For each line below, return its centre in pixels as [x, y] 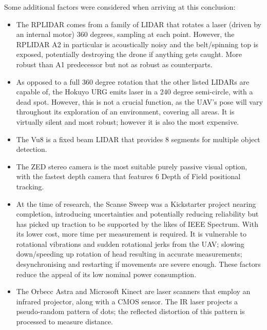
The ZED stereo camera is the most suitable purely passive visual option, [132, 166]
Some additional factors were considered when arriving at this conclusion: [120, 7]
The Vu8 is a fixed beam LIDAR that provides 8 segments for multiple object [138, 139]
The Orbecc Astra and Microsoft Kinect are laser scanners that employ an [133, 291]
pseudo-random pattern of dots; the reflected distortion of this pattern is [130, 311]
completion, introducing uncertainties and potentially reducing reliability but [137, 214]
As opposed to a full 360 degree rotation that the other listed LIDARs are [133, 81]
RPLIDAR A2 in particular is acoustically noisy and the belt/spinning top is [137, 44]
